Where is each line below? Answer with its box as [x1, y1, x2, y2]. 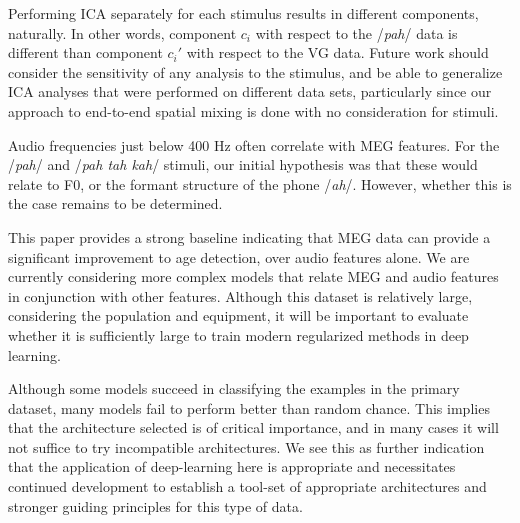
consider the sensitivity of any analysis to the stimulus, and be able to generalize [8, 61, 503, 82]
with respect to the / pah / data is [255, 22, 458, 43]
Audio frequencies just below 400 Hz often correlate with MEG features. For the [8, 134, 500, 155]
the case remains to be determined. [8, 193, 223, 214]
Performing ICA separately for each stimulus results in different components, [8, 3, 479, 23]
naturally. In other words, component [8, 22, 237, 43]
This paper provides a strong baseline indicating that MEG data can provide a [8, 226, 491, 247]
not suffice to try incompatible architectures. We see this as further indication [8, 436, 485, 457]
